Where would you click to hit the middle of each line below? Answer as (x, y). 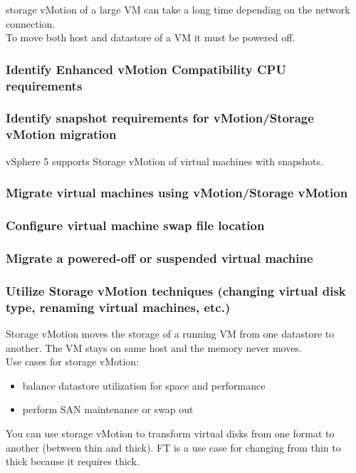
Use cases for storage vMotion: (73, 362)
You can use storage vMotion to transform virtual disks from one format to (170, 433)
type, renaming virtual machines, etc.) (118, 307)
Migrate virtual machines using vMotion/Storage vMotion (177, 193)
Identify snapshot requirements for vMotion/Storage (160, 118)
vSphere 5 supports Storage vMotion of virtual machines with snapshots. (164, 161)
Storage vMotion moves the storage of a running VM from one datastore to (170, 333)
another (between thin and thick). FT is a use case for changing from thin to (173, 447)
